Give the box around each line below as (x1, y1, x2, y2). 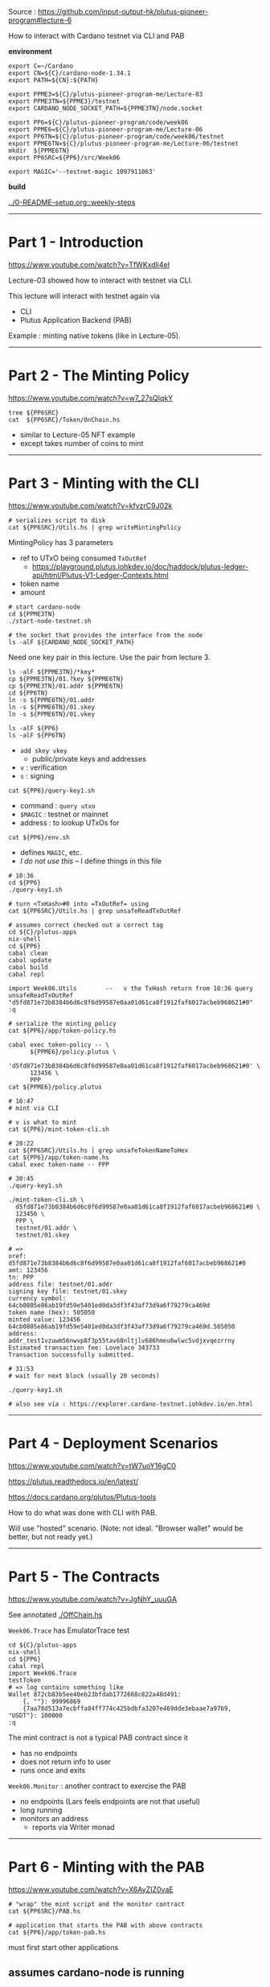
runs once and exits (19, 1765, 86, 1774)
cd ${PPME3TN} (8, 609, 56, 618)
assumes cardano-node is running (8, 1966, 185, 1980)
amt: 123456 (8, 1266, 48, 1274)
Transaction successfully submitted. (8, 1350, 135, 1359)
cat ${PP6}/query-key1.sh (8, 787, 95, 795)
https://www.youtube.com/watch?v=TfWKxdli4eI (8, 259, 170, 269)
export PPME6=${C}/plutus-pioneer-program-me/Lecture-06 (8, 126, 203, 134)
